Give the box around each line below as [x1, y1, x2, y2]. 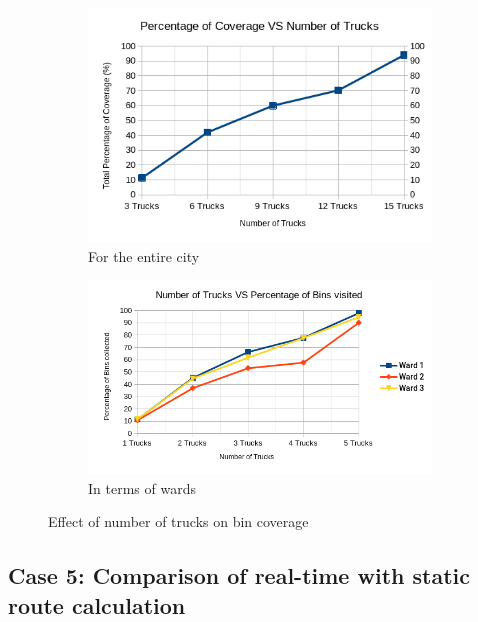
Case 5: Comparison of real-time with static [8, 560, 470, 591]
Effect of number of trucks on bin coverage [48, 511, 309, 532]
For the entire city [88, 245, 200, 266]
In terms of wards [88, 477, 196, 498]
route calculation [8, 589, 186, 620]
